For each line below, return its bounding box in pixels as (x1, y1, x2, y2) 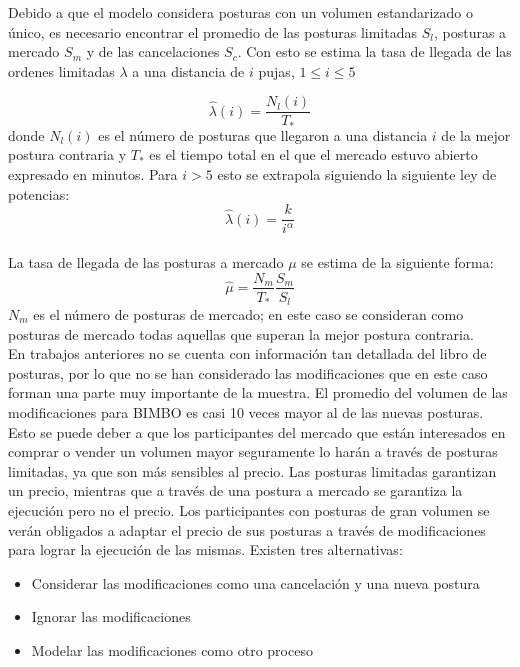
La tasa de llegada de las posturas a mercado (8, 251, 284, 272)
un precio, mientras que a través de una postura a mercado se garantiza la (8, 480, 463, 501)
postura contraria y (8, 144, 127, 165)
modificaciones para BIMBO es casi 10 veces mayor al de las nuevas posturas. (8, 402, 484, 422)
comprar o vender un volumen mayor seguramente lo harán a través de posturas (8, 441, 498, 462)
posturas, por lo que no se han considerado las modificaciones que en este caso (8, 362, 488, 383)
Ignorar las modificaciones (31, 606, 191, 627)
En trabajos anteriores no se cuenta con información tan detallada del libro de (8, 343, 487, 364)
